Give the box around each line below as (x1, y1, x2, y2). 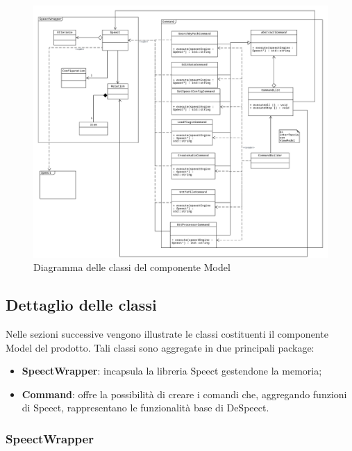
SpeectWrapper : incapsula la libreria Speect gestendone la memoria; (22, 363, 322, 378)
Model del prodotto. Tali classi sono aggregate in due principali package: (6, 340, 315, 354)
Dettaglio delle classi (6, 294, 157, 315)
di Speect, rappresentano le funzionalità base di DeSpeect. (22, 400, 269, 415)
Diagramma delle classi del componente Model (33, 260, 231, 274)
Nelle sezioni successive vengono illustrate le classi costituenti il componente (6, 327, 328, 341)
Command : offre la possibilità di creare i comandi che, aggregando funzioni (22, 386, 347, 401)
